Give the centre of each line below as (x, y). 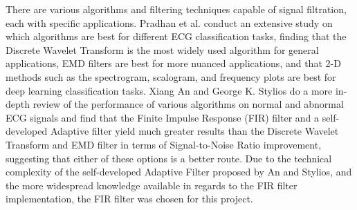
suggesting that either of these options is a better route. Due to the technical (169, 158)
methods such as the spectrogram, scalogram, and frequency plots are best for (171, 76)
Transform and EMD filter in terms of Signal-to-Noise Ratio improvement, (164, 144)
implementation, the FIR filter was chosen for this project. (129, 199)
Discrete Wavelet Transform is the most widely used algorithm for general (162, 49)
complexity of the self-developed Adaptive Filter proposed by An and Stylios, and (179, 172)
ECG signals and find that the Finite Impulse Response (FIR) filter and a (163, 117)
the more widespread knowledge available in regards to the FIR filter (152, 185)
